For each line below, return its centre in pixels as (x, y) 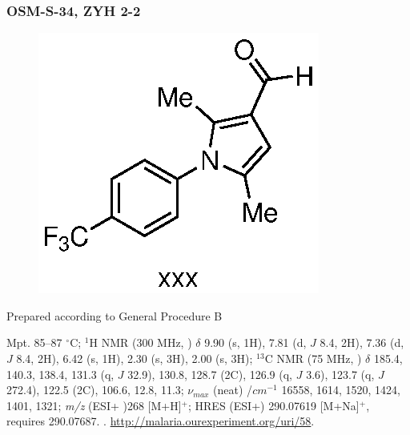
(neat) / (233, 390)
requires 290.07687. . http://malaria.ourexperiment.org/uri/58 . (161, 421)
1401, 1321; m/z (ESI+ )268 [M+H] (94, 405)
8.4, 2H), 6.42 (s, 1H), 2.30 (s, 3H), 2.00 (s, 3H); (135, 358)
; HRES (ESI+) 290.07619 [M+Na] (274, 405)
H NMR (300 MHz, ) (141, 342)
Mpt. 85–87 (34, 342)
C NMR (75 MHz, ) (313, 358)
